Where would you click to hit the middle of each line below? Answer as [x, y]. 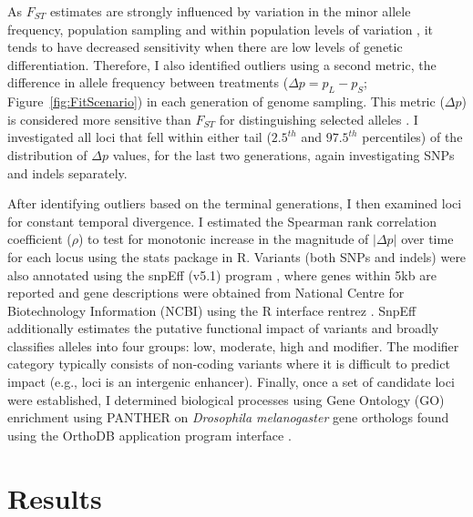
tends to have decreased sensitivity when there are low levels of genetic [205, 47]
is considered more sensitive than [99, 119]
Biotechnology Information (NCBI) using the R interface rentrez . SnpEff [212, 310]
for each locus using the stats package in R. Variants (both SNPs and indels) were [237, 256]
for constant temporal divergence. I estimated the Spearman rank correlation [222, 221]
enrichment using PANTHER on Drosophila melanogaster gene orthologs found [228, 417]
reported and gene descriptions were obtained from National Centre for [206, 293]
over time [427, 239]
